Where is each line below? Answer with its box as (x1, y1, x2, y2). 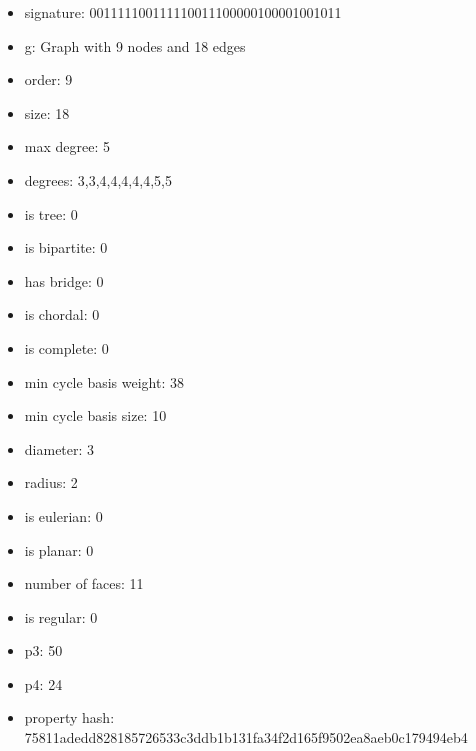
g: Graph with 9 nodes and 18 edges (24, 35, 246, 56)
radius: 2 (24, 472, 78, 493)
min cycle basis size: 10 (24, 405, 167, 426)
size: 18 (24, 102, 70, 123)
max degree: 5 (24, 136, 110, 157)
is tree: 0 (24, 203, 78, 224)
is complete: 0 (24, 337, 109, 358)
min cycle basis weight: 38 (24, 371, 184, 392)
